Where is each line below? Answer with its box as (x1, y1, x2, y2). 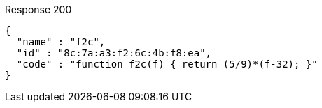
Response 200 (5, 3, 72, 15)
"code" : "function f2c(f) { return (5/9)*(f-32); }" (16, 59, 318, 70)
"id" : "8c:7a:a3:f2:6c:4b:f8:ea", (16, 47, 212, 59)
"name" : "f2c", (16, 36, 106, 47)
